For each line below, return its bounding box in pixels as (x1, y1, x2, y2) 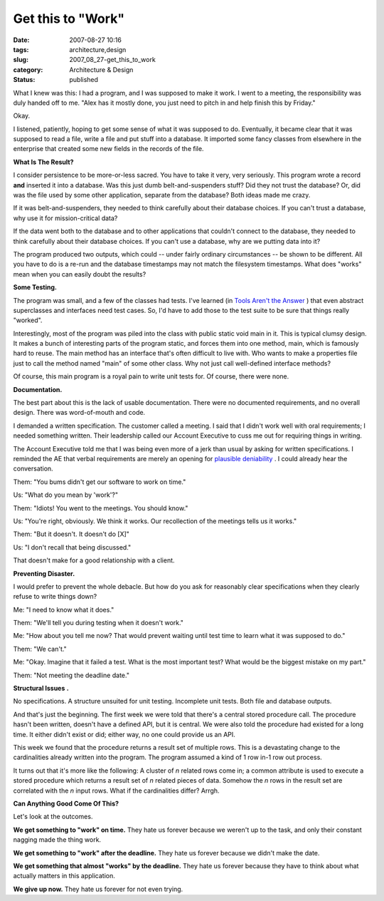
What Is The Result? (13, 158, 74, 166)
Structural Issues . (13, 684, 69, 693)
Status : (13, 76, 36, 84)
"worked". (13, 316, 43, 324)
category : (13, 65, 43, 74)
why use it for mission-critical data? (13, 214, 118, 222)
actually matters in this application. (13, 872, 115, 880)
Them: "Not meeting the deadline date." (13, 671, 129, 679)
